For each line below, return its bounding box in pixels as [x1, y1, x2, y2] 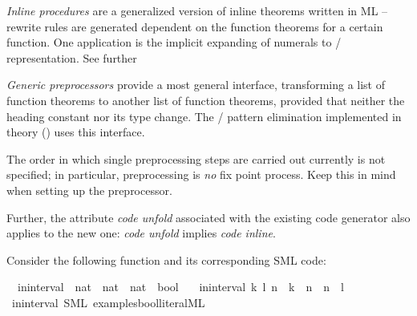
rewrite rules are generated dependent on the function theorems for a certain [6, 18, 383, 34]
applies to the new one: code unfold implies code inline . [6, 225, 276, 241]
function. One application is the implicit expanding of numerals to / [6, 34, 342, 51]
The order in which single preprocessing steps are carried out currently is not [6, 150, 386, 167]
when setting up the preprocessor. [6, 181, 172, 198]
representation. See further [6, 49, 137, 66]
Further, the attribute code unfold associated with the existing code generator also [6, 209, 411, 225]
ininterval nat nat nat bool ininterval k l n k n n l [17, 278, 344, 295]
